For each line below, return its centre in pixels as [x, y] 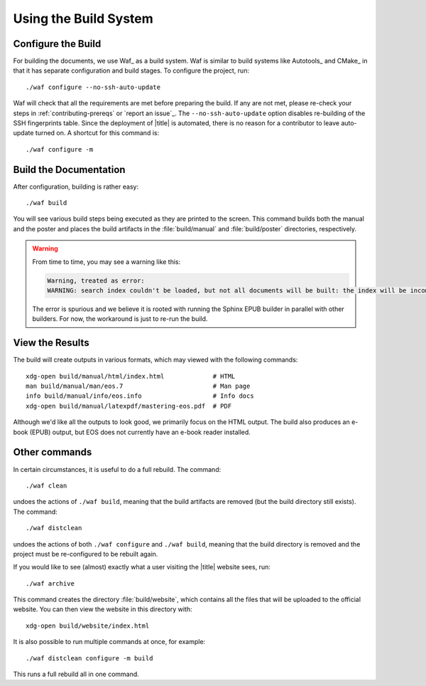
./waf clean [47, 485]
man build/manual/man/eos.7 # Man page [138, 386]
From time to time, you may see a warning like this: [106, 262]
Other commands [53, 452]
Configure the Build [57, 44]
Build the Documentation [69, 170]
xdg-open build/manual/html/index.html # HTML [131, 376]
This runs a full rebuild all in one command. [76, 674]
